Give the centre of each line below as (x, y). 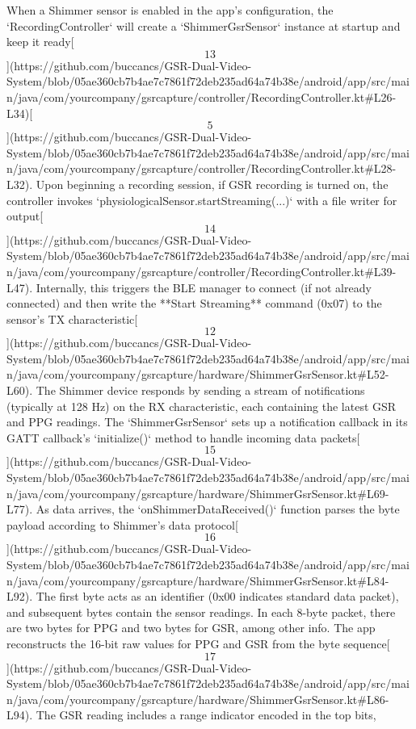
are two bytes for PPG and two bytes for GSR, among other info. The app (191, 628)
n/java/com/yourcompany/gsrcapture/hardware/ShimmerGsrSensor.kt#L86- (198, 699)
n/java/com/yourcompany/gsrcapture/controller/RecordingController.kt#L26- (202, 96)
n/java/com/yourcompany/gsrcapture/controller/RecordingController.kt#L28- (202, 168)
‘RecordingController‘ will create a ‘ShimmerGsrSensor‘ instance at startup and (204, 25)
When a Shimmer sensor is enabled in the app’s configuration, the (170, 10)
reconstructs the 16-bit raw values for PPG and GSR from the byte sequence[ (198, 643)
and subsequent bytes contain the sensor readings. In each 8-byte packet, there (201, 612)
